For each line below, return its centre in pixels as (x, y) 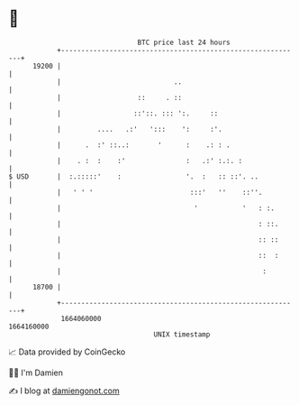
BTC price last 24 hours (184, 42)
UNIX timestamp (182, 334)
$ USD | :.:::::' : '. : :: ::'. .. (133, 176)
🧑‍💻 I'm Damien (36, 373)
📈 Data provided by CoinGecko (67, 352)
